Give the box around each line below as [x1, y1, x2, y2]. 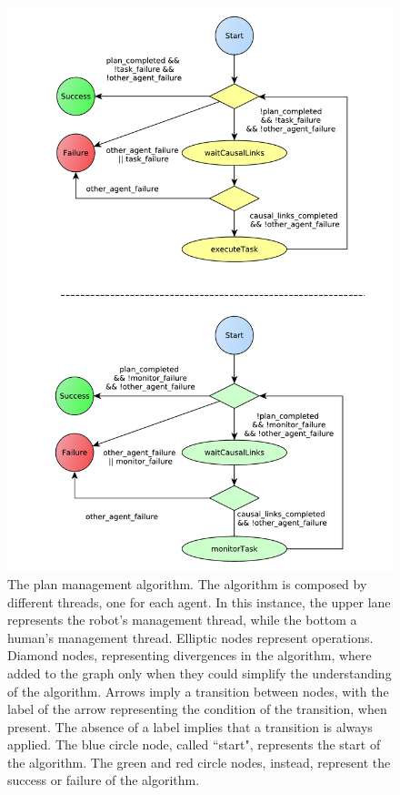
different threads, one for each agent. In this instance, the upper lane [7, 592, 391, 611]
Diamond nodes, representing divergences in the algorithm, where [7, 646, 372, 665]
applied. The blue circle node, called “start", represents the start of [7, 735, 381, 754]
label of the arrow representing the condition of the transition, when [7, 699, 387, 719]
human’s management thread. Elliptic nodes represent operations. [7, 627, 374, 647]
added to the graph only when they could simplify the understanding [7, 663, 392, 682]
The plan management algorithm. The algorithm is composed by [7, 574, 367, 593]
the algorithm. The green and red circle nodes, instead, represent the [7, 752, 391, 771]
